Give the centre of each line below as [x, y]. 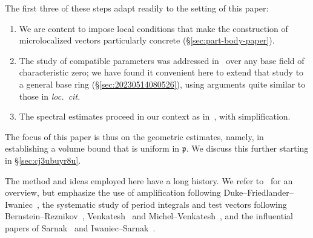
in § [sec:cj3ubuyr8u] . [43, 160]
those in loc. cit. [50, 96]
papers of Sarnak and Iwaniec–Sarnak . [80, 227]
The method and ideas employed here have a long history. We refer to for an [149, 180]
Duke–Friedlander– [259, 192]
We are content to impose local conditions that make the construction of [153, 28]
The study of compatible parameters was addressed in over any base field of [162, 60]
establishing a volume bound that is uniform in [92, 148]
